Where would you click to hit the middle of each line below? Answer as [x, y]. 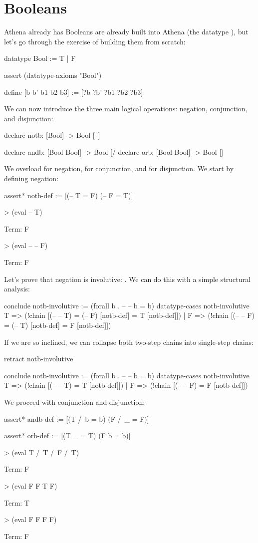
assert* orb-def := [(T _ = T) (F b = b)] [67, 435]
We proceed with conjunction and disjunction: [75, 402]
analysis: [17, 289]
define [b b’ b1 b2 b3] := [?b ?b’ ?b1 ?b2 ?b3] [74, 92]
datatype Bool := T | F [40, 58]
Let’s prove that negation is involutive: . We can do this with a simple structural [127, 279]
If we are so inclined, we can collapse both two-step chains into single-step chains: [129, 342]
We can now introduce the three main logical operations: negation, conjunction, [126, 109]
